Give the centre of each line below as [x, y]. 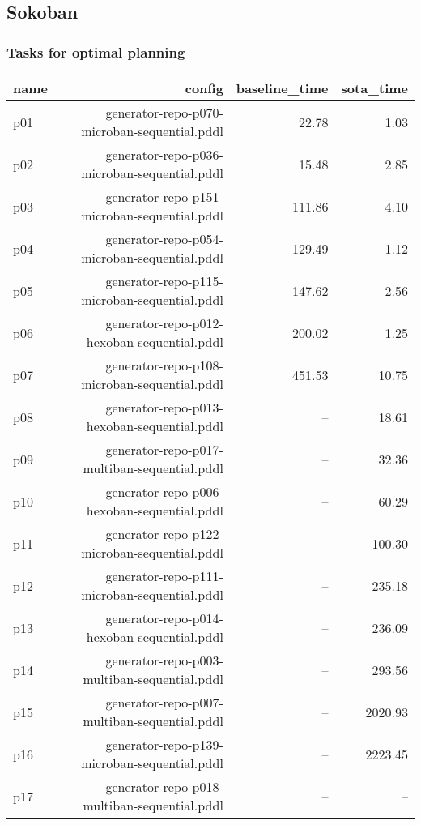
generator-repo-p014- [164, 618]
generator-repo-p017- [164, 449]
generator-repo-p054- [164, 239]
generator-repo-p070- [164, 112]
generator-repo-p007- [164, 702]
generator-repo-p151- [164, 197]
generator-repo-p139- [164, 744]
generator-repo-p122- [164, 534]
